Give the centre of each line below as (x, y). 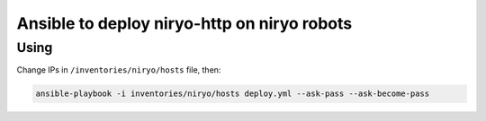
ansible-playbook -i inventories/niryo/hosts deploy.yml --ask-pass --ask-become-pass (233, 94)
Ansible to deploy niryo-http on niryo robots (184, 23)
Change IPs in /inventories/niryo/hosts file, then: (119, 70)
